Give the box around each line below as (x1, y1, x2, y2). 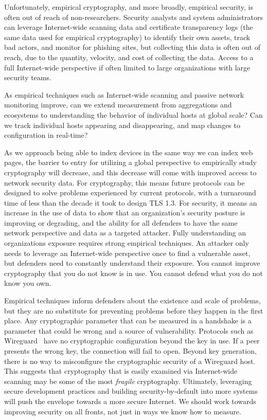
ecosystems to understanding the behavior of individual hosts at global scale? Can (4, 109, 263, 120)
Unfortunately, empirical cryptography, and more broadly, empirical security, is (4, 2, 253, 12)
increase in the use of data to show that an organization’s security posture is (4, 207, 245, 218)
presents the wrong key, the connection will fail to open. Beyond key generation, (4, 345, 257, 356)
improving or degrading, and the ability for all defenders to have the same (4, 217, 238, 228)
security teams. (4, 72, 51, 83)
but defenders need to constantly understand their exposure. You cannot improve (4, 258, 260, 268)
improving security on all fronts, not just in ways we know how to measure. (4, 406, 241, 416)
